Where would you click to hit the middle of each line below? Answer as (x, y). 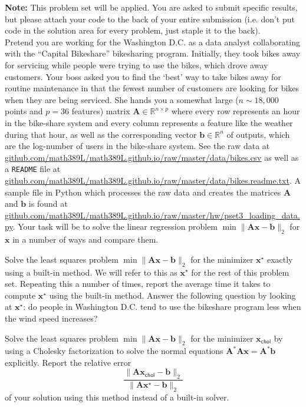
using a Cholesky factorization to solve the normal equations (114, 351)
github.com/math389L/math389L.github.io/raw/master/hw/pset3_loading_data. (152, 215)
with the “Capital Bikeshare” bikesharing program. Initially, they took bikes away (153, 53)
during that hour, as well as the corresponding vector (101, 134)
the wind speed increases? (51, 318)
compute (20, 295)
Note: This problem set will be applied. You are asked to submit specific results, (151, 7)
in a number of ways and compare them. (85, 239)
